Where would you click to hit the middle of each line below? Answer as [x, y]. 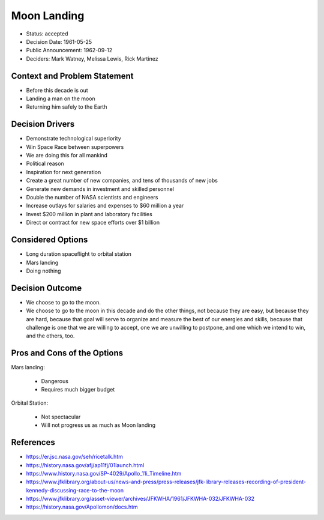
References [33, 442]
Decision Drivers [43, 124]
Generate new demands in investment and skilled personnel [100, 189]
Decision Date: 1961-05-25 [59, 41]
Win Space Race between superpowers [75, 147]
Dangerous [55, 381]
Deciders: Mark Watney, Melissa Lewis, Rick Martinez [92, 59]
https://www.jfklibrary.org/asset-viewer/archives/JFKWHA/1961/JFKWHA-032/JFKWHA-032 [140, 499]
